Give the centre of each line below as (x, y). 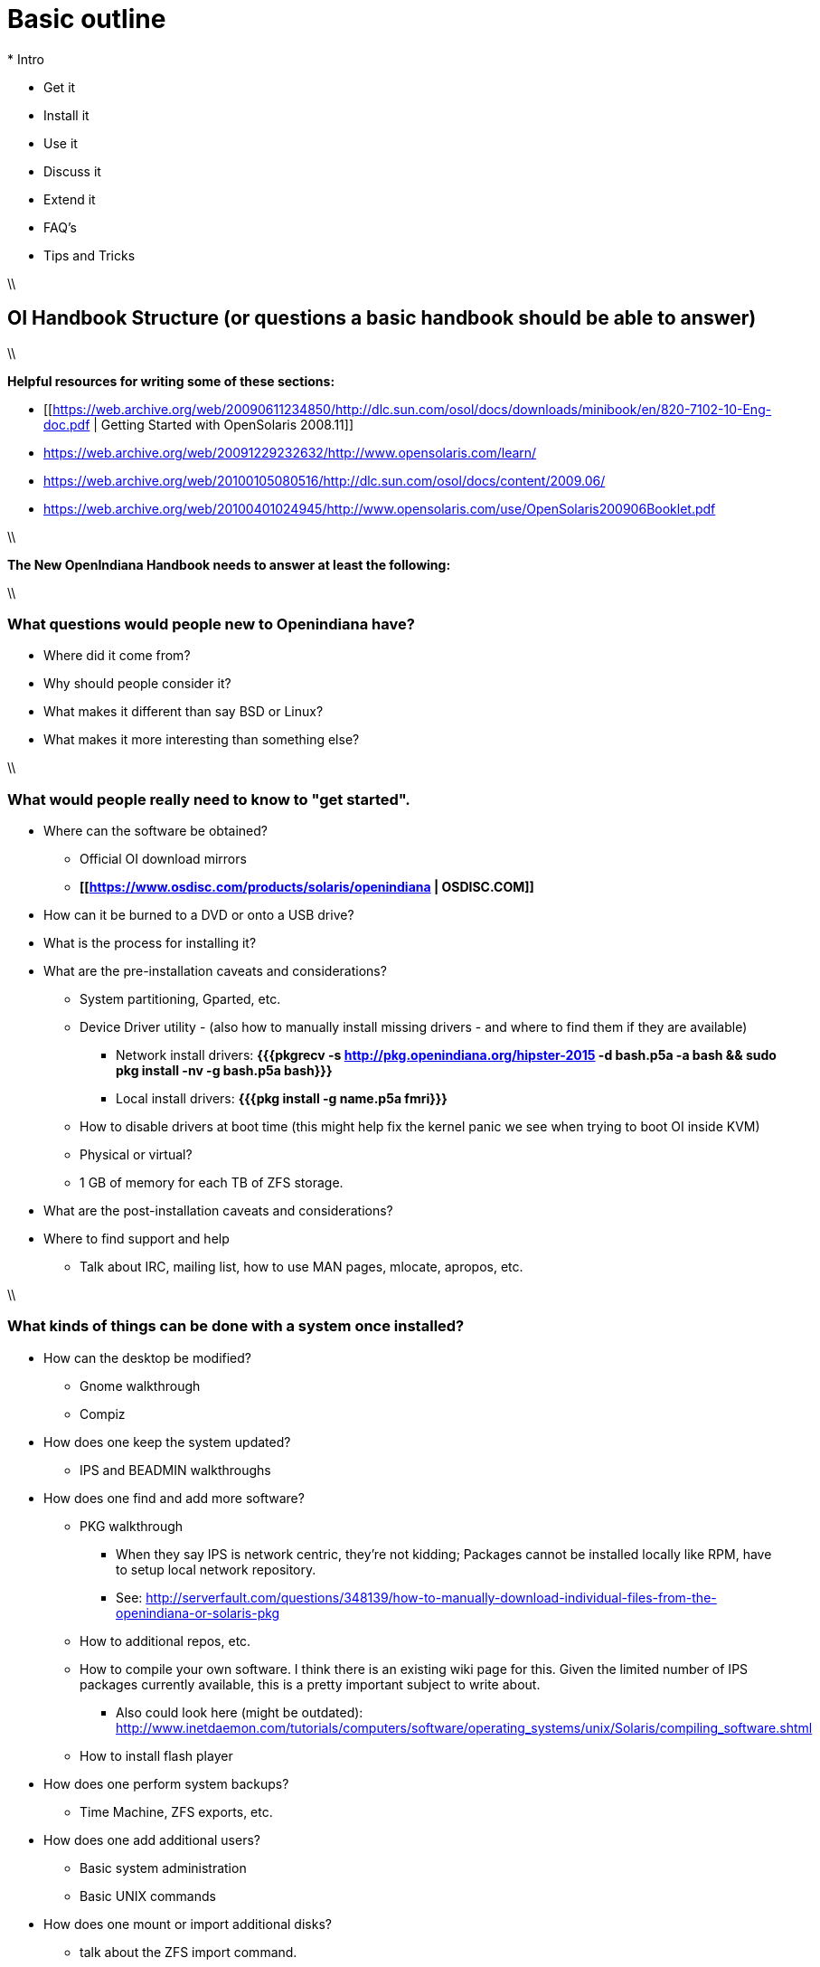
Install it (66, 115)
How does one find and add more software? (174, 1498)
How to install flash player (156, 1755)
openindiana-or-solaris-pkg (198, 1612)
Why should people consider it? (137, 684)
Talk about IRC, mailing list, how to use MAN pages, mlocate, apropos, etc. (302, 1267)
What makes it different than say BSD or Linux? (184, 712)
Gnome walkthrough (140, 1385)
